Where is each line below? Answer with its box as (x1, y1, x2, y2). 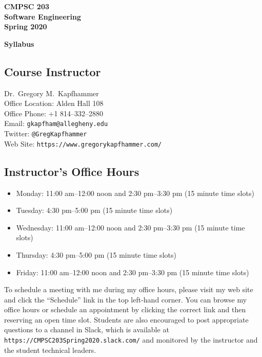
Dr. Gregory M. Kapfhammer (4, 87, 99, 98)
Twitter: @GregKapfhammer (4, 128, 87, 139)
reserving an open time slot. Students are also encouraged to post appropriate (4, 314, 249, 325)
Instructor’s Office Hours (4, 163, 139, 179)
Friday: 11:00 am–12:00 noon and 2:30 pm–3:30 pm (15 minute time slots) (16, 266, 249, 277)
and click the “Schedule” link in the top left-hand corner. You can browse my (4, 294, 247, 305)
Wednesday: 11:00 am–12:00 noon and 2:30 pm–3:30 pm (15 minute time (16, 222, 245, 233)
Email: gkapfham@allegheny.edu (4, 118, 108, 129)
